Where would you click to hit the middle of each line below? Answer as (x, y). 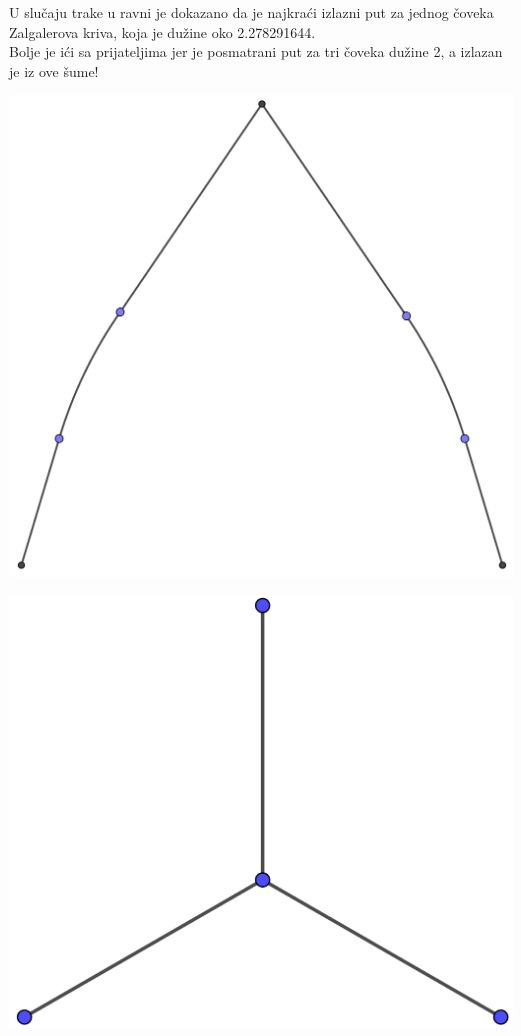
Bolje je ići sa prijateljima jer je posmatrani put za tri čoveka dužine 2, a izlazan (256, 51)
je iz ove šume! (54, 70)
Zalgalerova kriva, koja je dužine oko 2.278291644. (162, 31)
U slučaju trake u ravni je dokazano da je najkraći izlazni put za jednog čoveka (251, 12)
